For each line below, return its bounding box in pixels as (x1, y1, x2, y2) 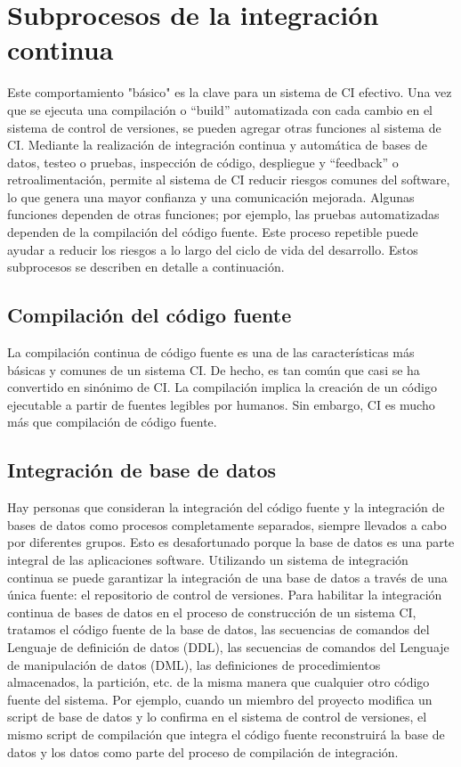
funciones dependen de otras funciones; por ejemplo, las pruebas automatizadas (7, 205, 440, 224)
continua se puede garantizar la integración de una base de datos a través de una (7, 567, 448, 586)
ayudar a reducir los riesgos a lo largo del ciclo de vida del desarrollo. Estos (7, 240, 418, 258)
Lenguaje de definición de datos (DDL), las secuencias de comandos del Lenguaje (7, 637, 449, 656)
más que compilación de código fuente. (7, 412, 217, 431)
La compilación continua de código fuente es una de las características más (7, 343, 415, 362)
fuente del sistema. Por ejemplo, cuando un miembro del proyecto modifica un (7, 689, 433, 708)
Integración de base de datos (7, 456, 277, 484)
